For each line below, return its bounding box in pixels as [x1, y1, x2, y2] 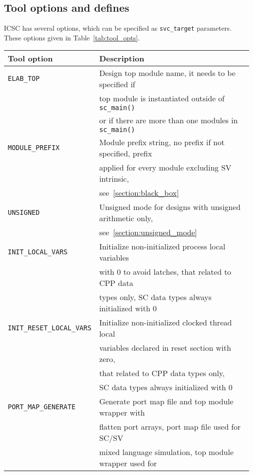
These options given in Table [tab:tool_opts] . [4, 32, 140, 42]
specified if [99, 78, 135, 90]
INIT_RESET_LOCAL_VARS [8, 324, 91, 332]
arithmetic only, [99, 212, 153, 224]
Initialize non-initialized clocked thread [99, 317, 232, 328]
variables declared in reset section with [99, 342, 231, 354]
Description [99, 53, 145, 64]
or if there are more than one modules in [99, 114, 238, 126]
